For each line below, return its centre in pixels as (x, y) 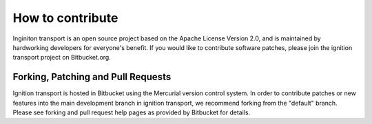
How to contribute (65, 18)
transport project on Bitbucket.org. (62, 58)
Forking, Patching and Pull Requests (92, 77)
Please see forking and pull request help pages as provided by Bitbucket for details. (132, 112)
